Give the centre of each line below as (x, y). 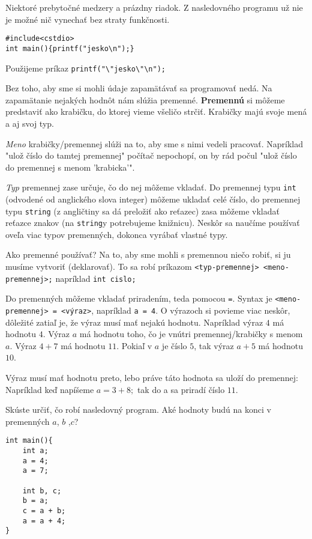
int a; (35, 451)
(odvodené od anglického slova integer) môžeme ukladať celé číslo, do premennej (153, 199)
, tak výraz (214, 345)
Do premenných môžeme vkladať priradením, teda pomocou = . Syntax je (139, 298)
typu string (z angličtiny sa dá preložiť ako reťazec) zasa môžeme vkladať (142, 211)
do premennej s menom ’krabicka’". (70, 167)
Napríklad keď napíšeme (50, 389)
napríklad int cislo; (96, 278)
